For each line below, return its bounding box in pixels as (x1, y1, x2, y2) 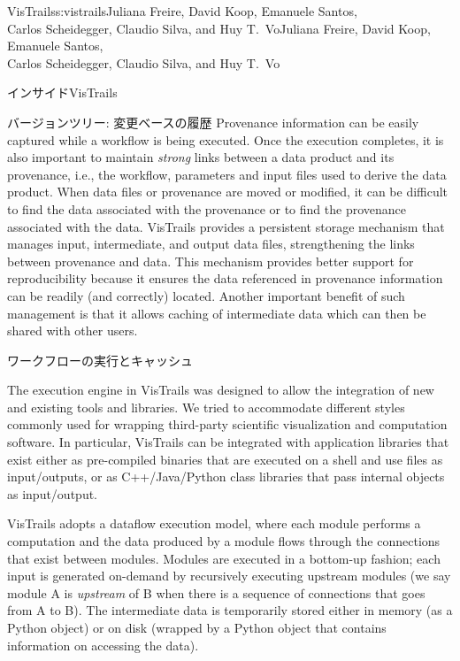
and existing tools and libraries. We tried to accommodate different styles (7, 397, 405, 416)
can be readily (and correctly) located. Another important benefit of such (7, 286, 405, 304)
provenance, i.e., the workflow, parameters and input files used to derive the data (7, 165, 447, 183)
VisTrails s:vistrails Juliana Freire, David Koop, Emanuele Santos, (7, 2, 357, 19)
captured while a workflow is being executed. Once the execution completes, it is (7, 130, 444, 149)
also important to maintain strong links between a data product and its (7, 148, 395, 166)
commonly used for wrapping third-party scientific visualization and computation (7, 415, 448, 434)
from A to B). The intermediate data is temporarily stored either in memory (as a (7, 601, 453, 619)
